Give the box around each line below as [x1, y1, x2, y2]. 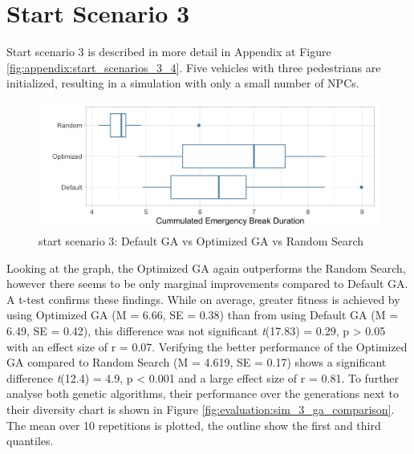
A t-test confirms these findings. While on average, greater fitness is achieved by [6, 290, 400, 307]
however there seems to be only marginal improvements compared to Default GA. [6, 275, 408, 292]
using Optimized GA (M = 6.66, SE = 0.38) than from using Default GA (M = [6, 306, 399, 323]
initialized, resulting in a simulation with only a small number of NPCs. [6, 75, 359, 91]
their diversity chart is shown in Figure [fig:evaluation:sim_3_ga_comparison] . [6, 401, 395, 418]
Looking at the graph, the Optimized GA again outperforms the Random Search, [6, 259, 406, 276]
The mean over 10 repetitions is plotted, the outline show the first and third [6, 416, 381, 433]
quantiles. [6, 432, 54, 449]
